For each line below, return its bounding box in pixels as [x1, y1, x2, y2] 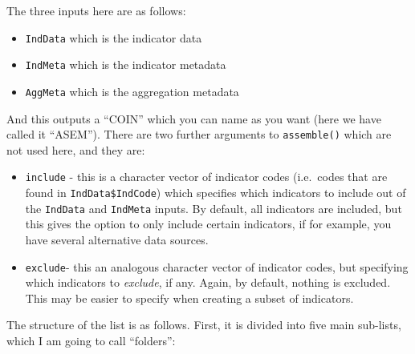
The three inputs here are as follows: [6, 2, 186, 18]
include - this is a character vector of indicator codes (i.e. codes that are [25, 168, 388, 185]
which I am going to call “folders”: [6, 332, 176, 348]
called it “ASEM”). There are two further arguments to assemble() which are [6, 126, 392, 143]
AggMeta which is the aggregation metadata [25, 82, 239, 99]
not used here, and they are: [6, 141, 145, 158]
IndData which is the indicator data [25, 29, 202, 46]
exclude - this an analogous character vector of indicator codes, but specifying [25, 258, 409, 275]
